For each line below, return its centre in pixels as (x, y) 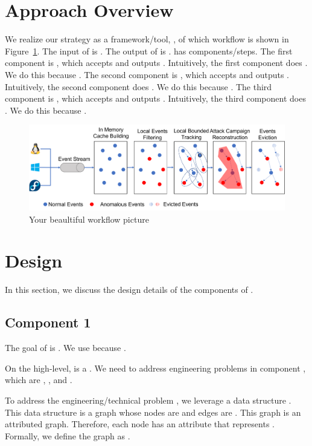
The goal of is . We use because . (65, 348)
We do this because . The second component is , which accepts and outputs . (147, 74)
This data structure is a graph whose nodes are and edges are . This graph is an (153, 412)
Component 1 (48, 322)
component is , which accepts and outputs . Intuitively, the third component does (155, 98)
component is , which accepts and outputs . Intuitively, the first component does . (156, 63)
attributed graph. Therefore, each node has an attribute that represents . (140, 424)
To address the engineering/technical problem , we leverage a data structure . (148, 400)
